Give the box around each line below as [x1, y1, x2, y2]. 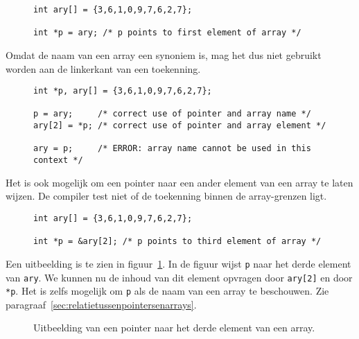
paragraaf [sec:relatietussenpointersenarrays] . [6, 297, 197, 311]
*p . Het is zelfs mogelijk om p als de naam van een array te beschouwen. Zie [6, 284, 329, 298]
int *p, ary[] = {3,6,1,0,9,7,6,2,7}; [33, 86, 212, 96]
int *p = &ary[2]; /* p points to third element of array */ [33, 236, 322, 247]
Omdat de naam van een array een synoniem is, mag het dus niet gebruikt [6, 47, 322, 62]
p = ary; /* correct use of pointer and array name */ [33, 109, 311, 119]
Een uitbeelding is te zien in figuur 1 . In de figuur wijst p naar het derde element [6, 256, 351, 270]
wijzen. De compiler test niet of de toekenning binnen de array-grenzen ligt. [6, 189, 327, 203]
